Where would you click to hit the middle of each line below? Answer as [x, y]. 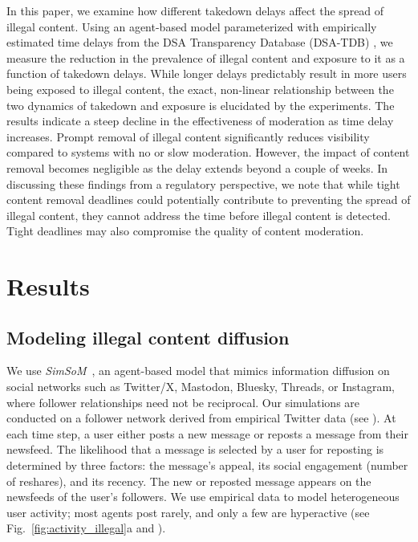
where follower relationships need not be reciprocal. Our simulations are [183, 402]
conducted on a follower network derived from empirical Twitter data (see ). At [201, 418]
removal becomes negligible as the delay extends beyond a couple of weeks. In [197, 167]
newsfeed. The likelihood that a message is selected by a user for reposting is [195, 449]
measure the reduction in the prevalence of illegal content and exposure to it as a [206, 57]
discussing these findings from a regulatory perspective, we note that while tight [203, 183]
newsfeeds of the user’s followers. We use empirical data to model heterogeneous [203, 497]
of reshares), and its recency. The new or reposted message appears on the [189, 481]
